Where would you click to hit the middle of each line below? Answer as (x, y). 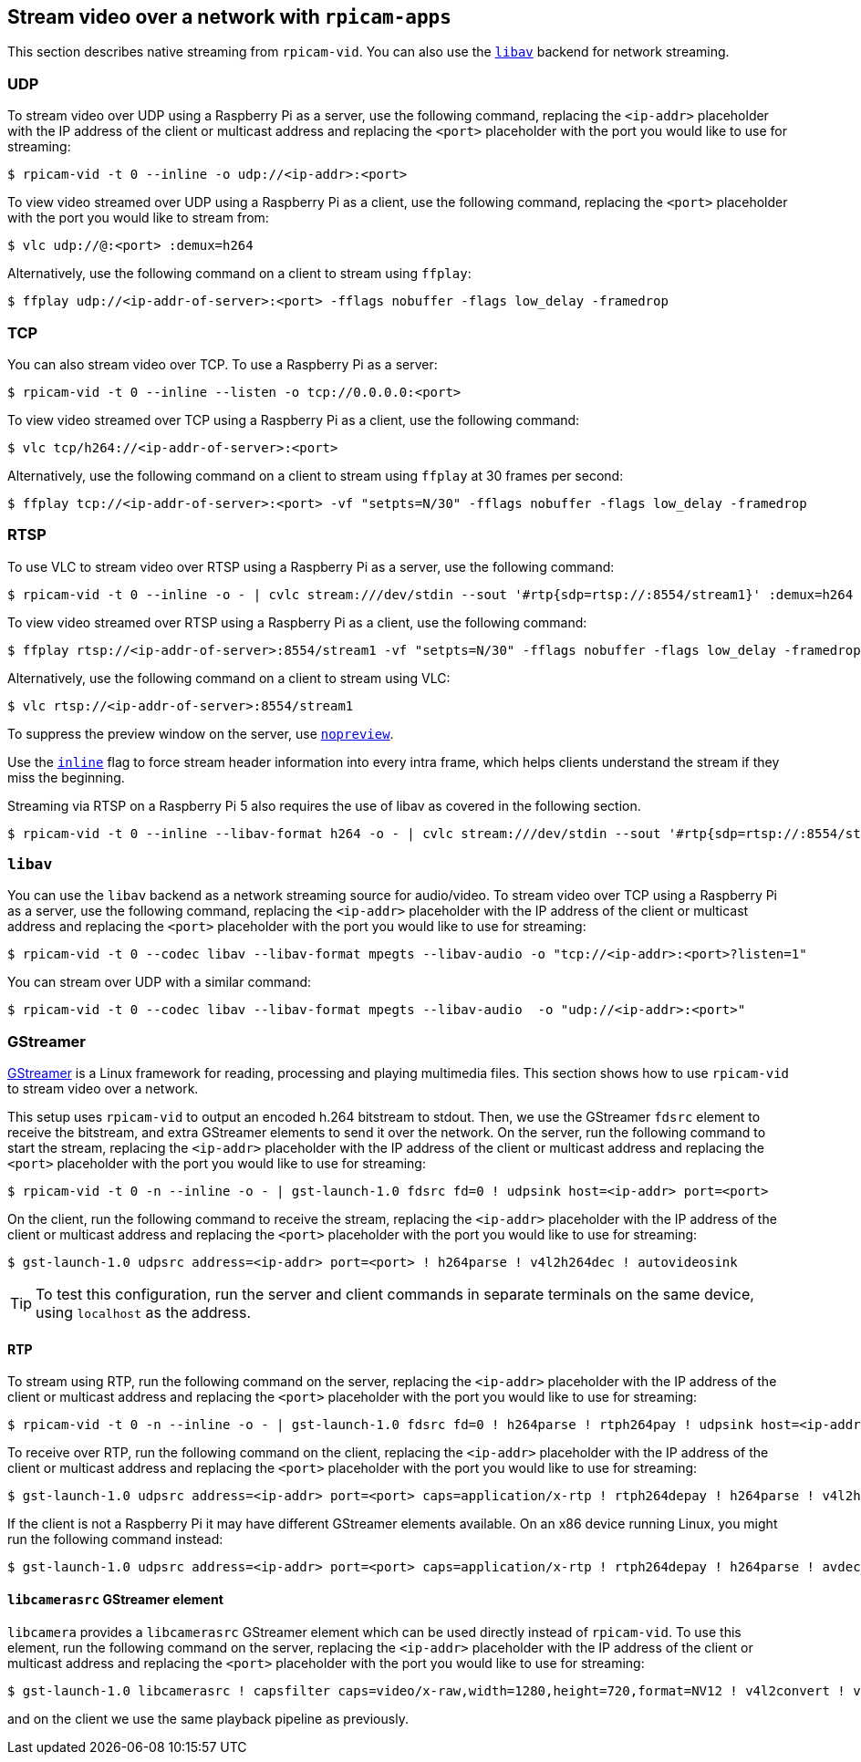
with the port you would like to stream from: (138, 218)
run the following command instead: (115, 1539)
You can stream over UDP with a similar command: (160, 982)
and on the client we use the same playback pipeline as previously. (208, 1718)
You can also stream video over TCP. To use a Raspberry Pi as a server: (223, 364)
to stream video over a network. (103, 1089)
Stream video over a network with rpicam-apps (229, 17)
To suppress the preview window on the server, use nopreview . (201, 733)
